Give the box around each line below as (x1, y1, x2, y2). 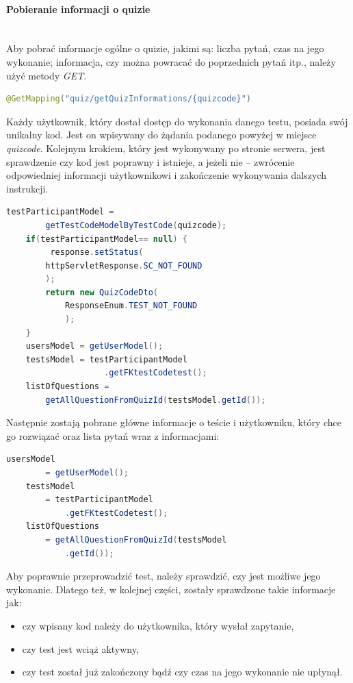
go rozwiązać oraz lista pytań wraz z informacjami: (6, 428, 220, 443)
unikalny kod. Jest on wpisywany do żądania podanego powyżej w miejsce (6, 127, 317, 142)
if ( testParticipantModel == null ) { (25, 234, 187, 244)
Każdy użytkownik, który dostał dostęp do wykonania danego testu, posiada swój (6, 114, 348, 128)
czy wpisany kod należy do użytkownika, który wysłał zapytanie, (22, 618, 294, 632)
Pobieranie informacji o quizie (6, 1, 151, 16)
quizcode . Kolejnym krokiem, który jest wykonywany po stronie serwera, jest (6, 140, 326, 155)
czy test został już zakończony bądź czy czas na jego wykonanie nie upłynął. (22, 665, 343, 679)
